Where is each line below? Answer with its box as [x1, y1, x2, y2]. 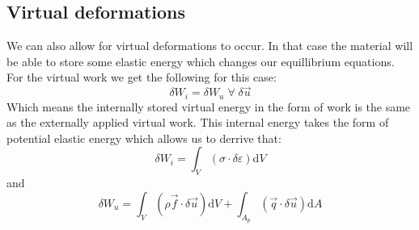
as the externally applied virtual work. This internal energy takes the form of [6, 114, 389, 131]
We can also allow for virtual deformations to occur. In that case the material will [6, 37, 413, 54]
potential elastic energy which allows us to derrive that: [6, 129, 281, 146]
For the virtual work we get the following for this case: [6, 69, 277, 86]
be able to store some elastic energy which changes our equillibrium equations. [6, 52, 395, 69]
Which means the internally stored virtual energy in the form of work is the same [6, 98, 411, 115]
